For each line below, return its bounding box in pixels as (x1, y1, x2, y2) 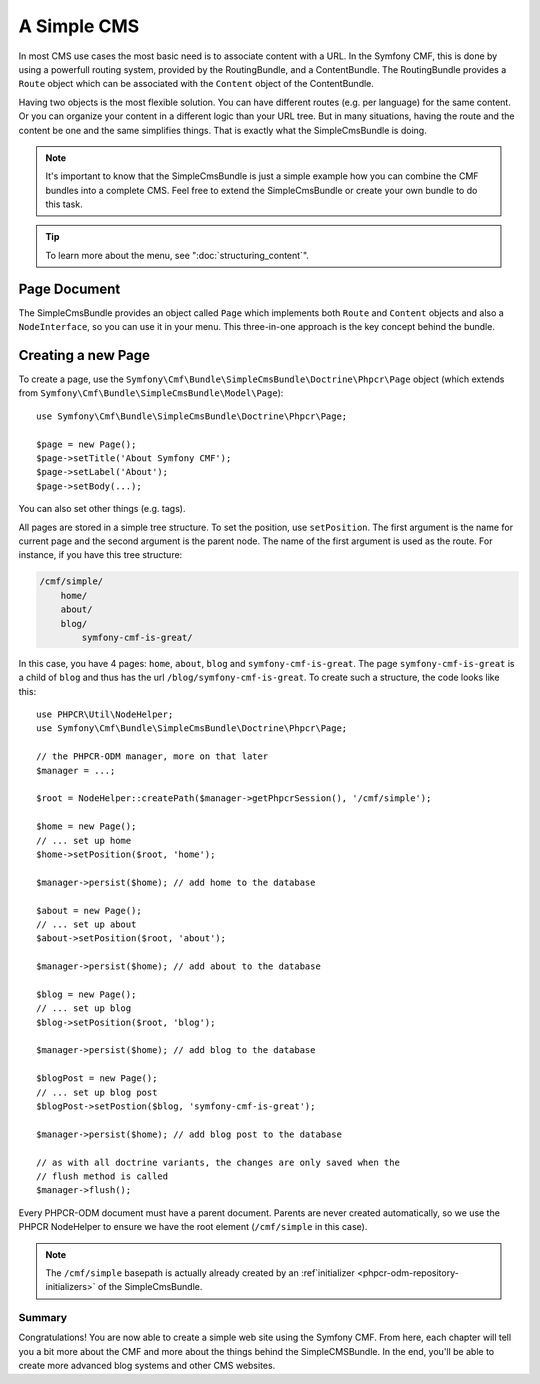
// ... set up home (36, 835, 132, 846)
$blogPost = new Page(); (36, 1073, 158, 1084)
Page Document (18, 280, 121, 297)
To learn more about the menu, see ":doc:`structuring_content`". (45, 249, 310, 261)
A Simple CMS (18, 15, 140, 37)
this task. (45, 198, 84, 210)
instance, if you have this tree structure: (18, 549, 183, 561)
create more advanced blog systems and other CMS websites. (18, 1360, 276, 1372)
